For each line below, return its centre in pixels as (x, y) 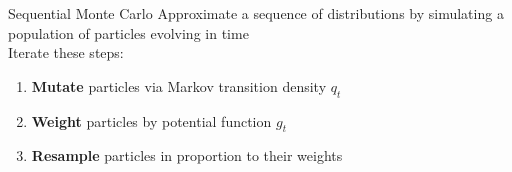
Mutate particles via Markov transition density (179, 85)
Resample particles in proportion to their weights (187, 155)
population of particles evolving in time (128, 32)
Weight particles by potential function (151, 120)
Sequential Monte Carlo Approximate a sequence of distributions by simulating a (256, 13)
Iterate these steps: (66, 52)
